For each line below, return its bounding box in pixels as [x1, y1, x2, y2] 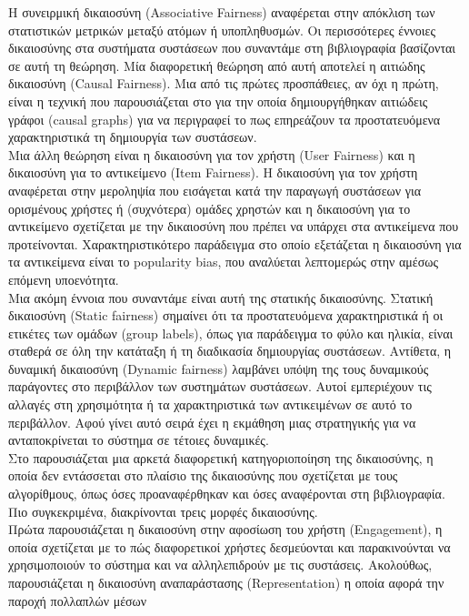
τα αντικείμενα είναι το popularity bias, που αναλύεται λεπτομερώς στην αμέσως [8, 252, 439, 271]
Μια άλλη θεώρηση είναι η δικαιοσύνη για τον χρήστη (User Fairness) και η [8, 145, 415, 164]
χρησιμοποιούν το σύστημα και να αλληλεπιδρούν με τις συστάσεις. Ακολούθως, [8, 555, 433, 574]
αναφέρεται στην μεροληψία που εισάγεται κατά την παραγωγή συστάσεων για [8, 180, 422, 199]
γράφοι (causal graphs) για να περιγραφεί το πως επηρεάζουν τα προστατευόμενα [8, 109, 441, 128]
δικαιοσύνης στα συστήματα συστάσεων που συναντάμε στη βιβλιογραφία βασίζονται [8, 38, 456, 57]
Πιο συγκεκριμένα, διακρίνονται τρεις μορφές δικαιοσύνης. [8, 501, 318, 520]
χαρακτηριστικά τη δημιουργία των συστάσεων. [8, 127, 257, 146]
